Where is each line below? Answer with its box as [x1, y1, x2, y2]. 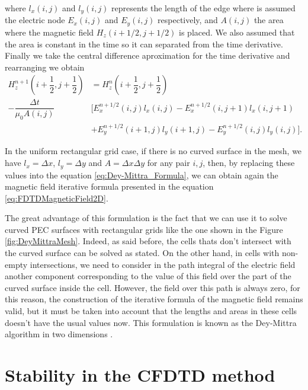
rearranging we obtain [5, 60, 85, 73]
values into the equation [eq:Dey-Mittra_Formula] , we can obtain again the [5, 168, 278, 181]
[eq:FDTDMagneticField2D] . [5, 191, 108, 204]
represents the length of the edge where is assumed [111, 2, 296, 14]
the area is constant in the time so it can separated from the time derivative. [5, 37, 283, 50]
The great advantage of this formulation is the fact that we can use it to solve [5, 212, 287, 224]
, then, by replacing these [203, 156, 295, 169]
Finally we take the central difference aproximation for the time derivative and [5, 49, 290, 62]
